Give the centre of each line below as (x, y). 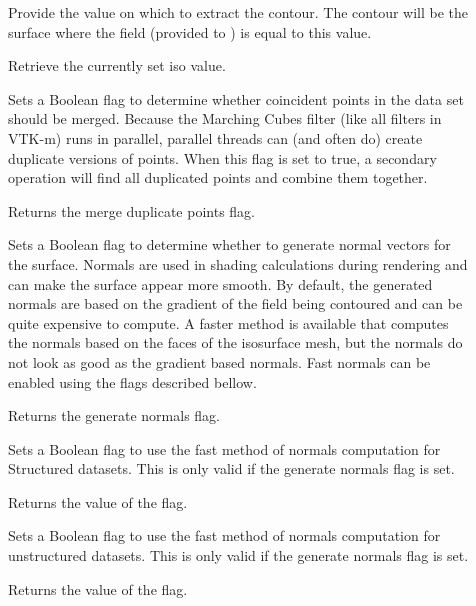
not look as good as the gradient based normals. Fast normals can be (219, 361)
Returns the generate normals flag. (114, 415)
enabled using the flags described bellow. (132, 381)
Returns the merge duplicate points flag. (131, 210)
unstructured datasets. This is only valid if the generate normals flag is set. (238, 555)
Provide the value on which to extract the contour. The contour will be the (238, 12)
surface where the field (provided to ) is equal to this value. (190, 31)
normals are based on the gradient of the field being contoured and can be (235, 303)
